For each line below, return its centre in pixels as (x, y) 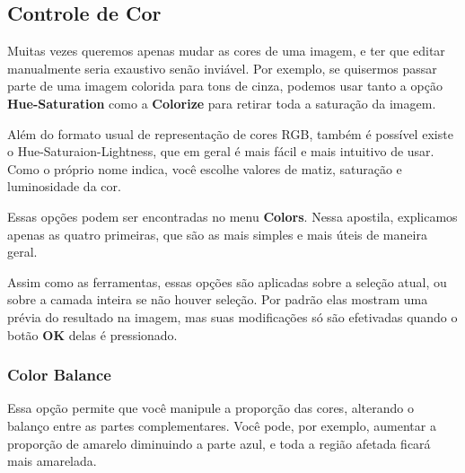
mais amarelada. (52, 461)
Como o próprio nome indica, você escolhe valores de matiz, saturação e (205, 168)
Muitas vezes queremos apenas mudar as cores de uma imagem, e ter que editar (226, 51)
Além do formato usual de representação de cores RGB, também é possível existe (230, 133)
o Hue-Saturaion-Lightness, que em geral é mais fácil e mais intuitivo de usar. (221, 151)
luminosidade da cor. (64, 186)
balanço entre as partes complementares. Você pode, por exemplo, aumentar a (222, 425)
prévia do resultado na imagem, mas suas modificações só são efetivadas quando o (232, 316)
